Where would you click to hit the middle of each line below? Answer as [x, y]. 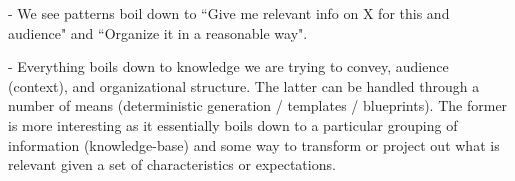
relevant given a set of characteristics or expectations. [172, 164]
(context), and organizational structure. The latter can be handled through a [244, 85]
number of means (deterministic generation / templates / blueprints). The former [258, 105]
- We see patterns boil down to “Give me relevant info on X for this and [229, 13]
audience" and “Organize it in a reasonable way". [158, 32]
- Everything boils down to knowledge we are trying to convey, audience [228, 66]
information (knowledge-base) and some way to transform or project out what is [254, 144]
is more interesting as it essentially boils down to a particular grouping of [233, 124]
